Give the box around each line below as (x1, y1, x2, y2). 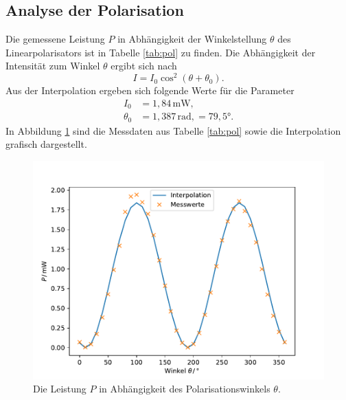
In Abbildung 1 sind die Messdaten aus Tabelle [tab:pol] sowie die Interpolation (5, 123, 341, 137)
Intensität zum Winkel (5, 58, 100, 73)
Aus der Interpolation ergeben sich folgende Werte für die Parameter (5, 83, 295, 98)
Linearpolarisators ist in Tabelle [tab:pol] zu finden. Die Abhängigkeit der (5, 45, 316, 59)
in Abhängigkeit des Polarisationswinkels (99, 381, 270, 396)
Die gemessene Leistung (5, 32, 105, 46)
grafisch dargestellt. (5, 137, 87, 151)
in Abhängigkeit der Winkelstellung (117, 32, 267, 46)
